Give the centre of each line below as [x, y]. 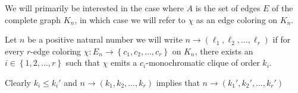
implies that [178, 82]
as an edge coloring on [237, 19]
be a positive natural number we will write [105, 39]
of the [283, 8]
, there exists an [224, 51]
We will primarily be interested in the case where [94, 8]
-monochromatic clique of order [203, 62]
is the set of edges [228, 8]
